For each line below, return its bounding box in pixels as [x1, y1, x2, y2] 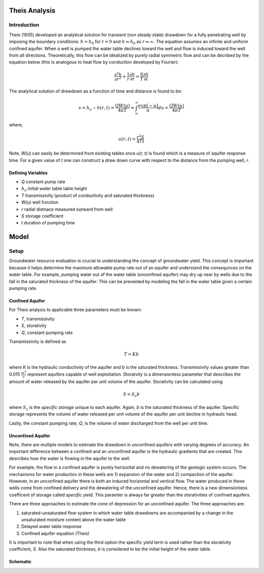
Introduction [9, 22, 39, 28]
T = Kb [124, 352, 139, 357]
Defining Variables [9, 169, 48, 176]
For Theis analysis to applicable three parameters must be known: [9, 307, 142, 313]
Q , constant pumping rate [21, 330, 73, 335]
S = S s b [123, 392, 140, 399]
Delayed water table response [21, 524, 82, 529]
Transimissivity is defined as [9, 338, 66, 344]
